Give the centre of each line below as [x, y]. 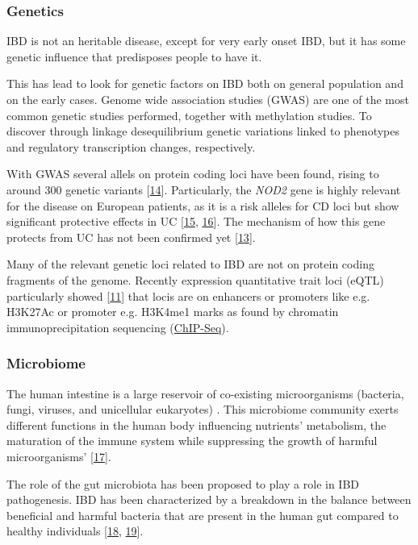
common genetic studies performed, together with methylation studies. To [189, 115]
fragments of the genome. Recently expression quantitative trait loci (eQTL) [195, 279]
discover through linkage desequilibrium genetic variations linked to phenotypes [203, 131]
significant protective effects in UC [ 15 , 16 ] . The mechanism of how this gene [196, 221]
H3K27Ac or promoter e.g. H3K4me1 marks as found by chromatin [173, 312]
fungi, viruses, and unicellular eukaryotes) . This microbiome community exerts [203, 409]
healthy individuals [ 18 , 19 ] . [75, 531]
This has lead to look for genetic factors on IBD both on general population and [205, 83]
